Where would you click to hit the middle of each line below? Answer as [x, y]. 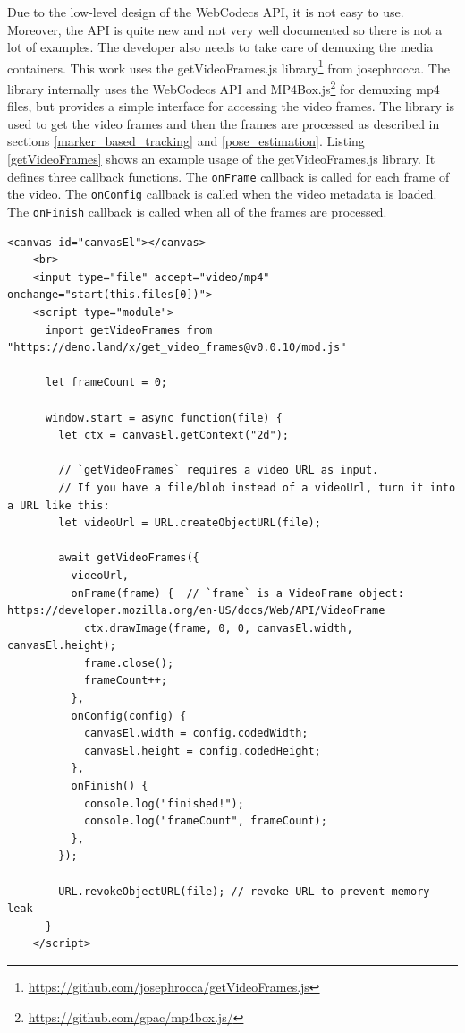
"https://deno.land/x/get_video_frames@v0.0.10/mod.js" [177, 348]
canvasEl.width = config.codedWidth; [196, 734]
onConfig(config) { [129, 716]
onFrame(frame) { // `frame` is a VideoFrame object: [237, 593]
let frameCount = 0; [106, 383]
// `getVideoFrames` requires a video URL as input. [219, 470]
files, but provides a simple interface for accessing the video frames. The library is [231, 106]
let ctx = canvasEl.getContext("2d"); [173, 435]
